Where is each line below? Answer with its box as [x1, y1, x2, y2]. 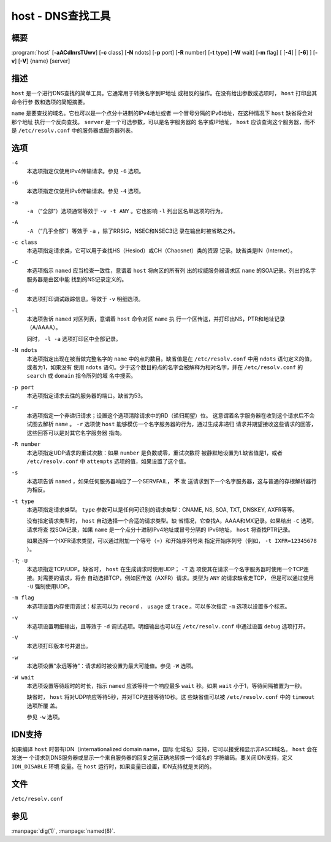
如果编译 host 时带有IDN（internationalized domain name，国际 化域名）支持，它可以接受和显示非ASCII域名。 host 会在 [11, 746, 318, 752]
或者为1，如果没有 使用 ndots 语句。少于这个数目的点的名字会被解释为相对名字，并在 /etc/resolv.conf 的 [26, 364, 303, 371]
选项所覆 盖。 [26, 702, 61, 709]
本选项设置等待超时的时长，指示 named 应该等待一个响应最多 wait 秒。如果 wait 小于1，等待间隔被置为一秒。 [26, 682, 306, 689]
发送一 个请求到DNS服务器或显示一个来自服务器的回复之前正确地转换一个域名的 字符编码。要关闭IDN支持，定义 [11, 754, 293, 762]
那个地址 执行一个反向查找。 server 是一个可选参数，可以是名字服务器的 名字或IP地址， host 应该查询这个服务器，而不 [11, 118, 316, 125]
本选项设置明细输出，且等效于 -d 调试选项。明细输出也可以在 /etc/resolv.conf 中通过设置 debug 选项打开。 [26, 622, 309, 630]
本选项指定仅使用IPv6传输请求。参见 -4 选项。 [26, 187, 144, 195]
